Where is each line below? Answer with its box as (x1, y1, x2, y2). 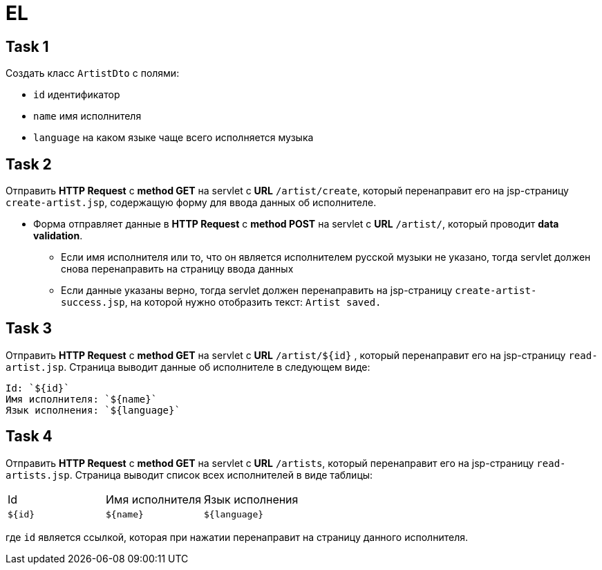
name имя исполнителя (33, 110, 142, 122)
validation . (33, 230, 83, 242)
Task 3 (6, 320, 53, 338)
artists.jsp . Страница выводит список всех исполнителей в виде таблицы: (6, 468, 373, 481)
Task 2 (6, 155, 52, 173)
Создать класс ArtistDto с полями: (6, 67, 180, 80)
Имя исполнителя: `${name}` (6, 393, 158, 405)
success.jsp (61, 297, 125, 309)
